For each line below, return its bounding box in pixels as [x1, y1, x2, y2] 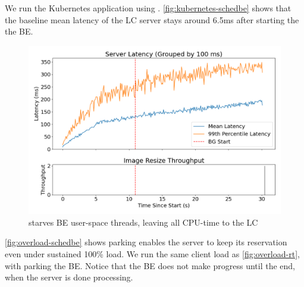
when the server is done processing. [5, 271, 133, 283]
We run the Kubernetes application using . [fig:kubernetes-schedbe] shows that [5, 2, 292, 14]
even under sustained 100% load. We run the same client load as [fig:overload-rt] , [5, 247, 300, 260]
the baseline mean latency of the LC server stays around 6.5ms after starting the [5, 13, 299, 26]
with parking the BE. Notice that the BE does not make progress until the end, [5, 259, 296, 272]
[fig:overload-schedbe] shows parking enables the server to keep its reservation [5, 236, 287, 248]
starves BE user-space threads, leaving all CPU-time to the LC [29, 216, 258, 228]
